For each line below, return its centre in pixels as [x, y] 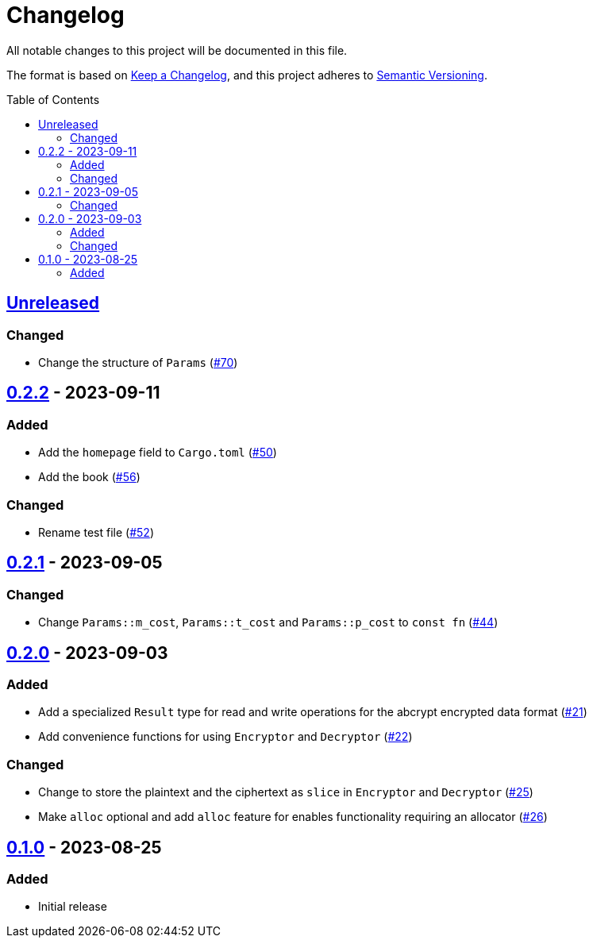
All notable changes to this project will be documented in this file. [177, 50]
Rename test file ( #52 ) [96, 532]
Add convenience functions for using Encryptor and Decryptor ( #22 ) [225, 737]
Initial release [73, 907]
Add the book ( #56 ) [89, 477]
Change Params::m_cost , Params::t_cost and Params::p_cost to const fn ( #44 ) [268, 622]
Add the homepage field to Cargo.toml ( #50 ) [158, 453]
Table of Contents [53, 99]
